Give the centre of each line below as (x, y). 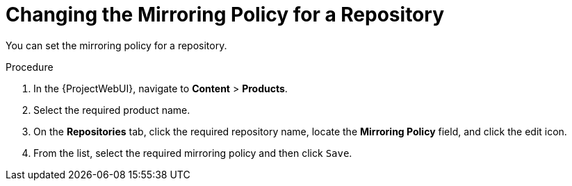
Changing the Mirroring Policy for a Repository (225, 15)
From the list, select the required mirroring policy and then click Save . (193, 153)
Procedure (30, 67)
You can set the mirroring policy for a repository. (116, 45)
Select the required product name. (112, 110)
